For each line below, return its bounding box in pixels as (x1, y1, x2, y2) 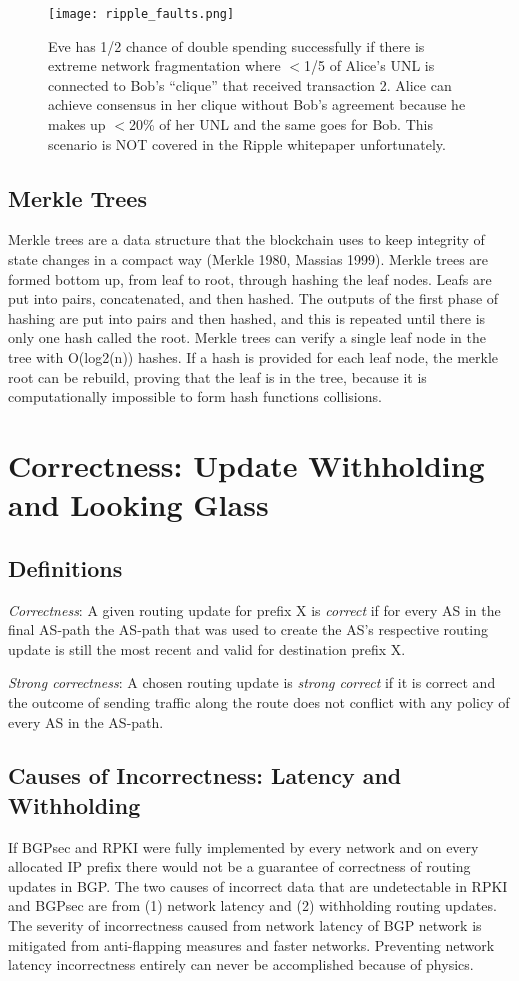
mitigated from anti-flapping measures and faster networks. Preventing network (8, 934, 495, 955)
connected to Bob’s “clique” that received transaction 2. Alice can (48, 74, 452, 95)
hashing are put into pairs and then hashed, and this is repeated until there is (8, 307, 486, 328)
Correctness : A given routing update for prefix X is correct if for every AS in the (8, 599, 501, 620)
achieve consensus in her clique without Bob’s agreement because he (48, 94, 466, 115)
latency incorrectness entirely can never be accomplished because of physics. (8, 954, 474, 975)
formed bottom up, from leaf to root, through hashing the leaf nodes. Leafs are (8, 268, 492, 289)
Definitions (8, 552, 123, 583)
